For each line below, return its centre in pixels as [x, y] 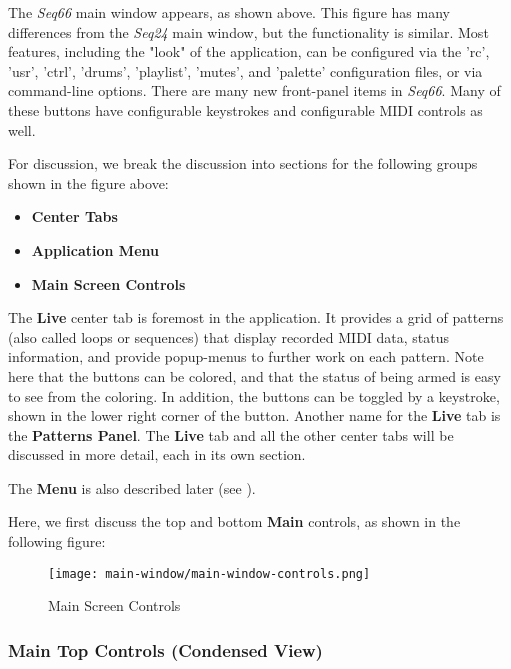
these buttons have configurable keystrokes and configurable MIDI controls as [245, 109]
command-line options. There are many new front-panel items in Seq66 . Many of [254, 90]
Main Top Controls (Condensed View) [165, 649]
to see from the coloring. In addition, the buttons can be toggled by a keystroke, [254, 395]
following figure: [57, 541]
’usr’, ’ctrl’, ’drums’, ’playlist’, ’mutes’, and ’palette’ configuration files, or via [245, 70]
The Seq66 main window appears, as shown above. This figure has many [229, 12]
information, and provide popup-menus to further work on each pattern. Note [246, 356]
